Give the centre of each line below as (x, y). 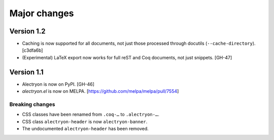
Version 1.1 (27, 72)
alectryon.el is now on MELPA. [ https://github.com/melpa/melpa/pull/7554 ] (100, 91)
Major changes (42, 13)
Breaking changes (32, 104)
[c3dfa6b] (32, 50)
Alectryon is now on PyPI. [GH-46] (58, 84)
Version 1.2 (27, 31)
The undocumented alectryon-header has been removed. (85, 129)
